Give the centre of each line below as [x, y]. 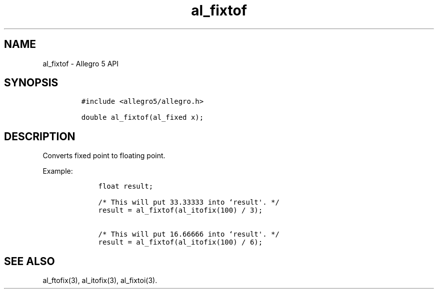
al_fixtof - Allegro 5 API [81, 63]
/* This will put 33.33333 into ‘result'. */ [189, 202]
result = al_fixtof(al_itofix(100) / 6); [180, 242]
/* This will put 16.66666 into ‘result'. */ [189, 234]
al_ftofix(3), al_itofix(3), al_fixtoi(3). [100, 281]
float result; [126, 186]
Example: [58, 171]
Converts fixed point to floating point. [104, 156]
